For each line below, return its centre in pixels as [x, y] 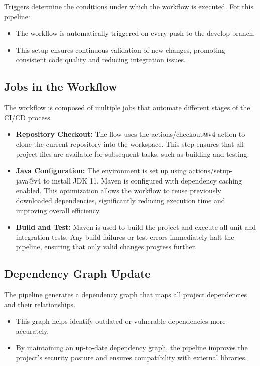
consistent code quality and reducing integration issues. [101, 59]
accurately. [32, 331]
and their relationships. [40, 304]
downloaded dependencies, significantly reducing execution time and [120, 200]
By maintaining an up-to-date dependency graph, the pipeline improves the [132, 348]
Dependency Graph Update [77, 273]
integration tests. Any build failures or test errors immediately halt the [125, 236]
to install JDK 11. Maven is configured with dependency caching [143, 180]
